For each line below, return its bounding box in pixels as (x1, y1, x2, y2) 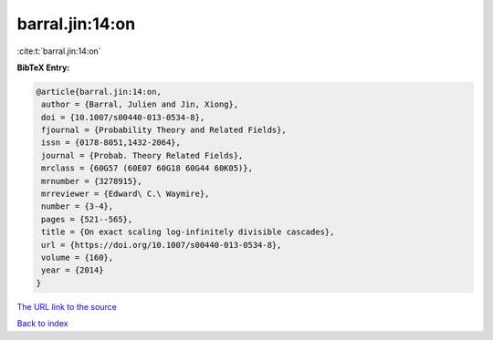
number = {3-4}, (41, 201, 114, 211)
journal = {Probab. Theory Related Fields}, (41, 150, 244, 160)
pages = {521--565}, (41, 214, 133, 224)
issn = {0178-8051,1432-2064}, (41, 138, 182, 148)
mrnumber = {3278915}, (41, 176, 143, 186)
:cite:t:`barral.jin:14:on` (16, 46, 101, 57)
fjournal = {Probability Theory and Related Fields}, (41, 125, 287, 136)
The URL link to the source (16, 301, 118, 312)
